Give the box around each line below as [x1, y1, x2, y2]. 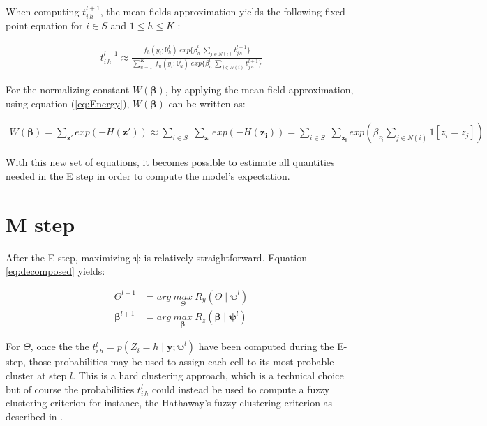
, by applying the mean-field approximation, [165, 82, 354, 97]
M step [6, 209, 75, 238]
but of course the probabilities [6, 381, 135, 396]
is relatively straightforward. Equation [144, 250, 308, 264]
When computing [6, 4, 80, 18]
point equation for [6, 18, 83, 33]
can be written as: [168, 96, 246, 110]
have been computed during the [198, 339, 334, 353]
